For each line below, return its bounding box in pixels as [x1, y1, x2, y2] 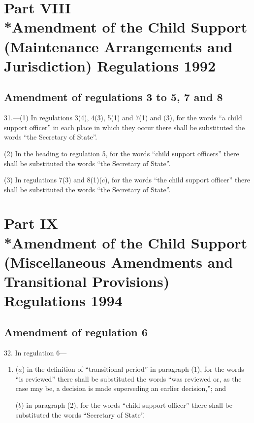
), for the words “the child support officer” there [104, 175, 251, 185]
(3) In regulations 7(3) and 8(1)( [4, 175, 102, 185]
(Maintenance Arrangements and [4, 36, 233, 56]
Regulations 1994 [4, 290, 123, 311]
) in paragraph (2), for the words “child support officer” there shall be [21, 400, 232, 410]
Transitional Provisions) [4, 271, 170, 291]
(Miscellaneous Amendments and [4, 251, 233, 272]
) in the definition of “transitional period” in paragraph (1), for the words [22, 364, 244, 374]
